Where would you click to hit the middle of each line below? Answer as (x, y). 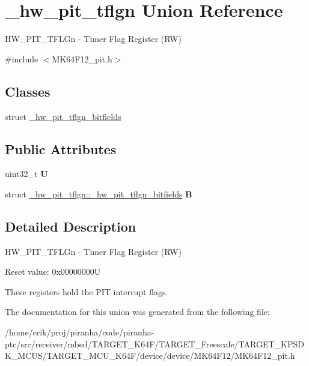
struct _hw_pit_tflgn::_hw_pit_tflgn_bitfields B (99, 193)
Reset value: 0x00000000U (53, 271)
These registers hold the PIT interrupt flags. (87, 291)
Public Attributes (61, 148)
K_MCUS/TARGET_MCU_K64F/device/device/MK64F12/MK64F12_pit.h (150, 355)
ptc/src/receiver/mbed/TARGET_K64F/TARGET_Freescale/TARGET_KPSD (154, 343)
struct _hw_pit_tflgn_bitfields (63, 116)
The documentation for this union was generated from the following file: (137, 312)
